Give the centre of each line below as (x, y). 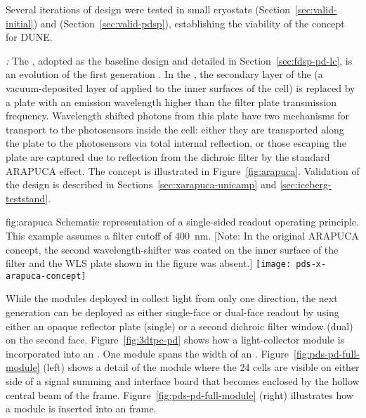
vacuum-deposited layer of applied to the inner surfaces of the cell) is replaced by (181, 87)
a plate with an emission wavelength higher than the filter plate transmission (171, 102)
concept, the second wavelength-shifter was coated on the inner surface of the (172, 249)
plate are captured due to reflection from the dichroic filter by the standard (168, 156)
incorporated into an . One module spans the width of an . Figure (148, 353)
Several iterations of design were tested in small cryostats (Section (148, 9)
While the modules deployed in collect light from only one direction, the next (172, 298)
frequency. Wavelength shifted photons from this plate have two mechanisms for (177, 116)
